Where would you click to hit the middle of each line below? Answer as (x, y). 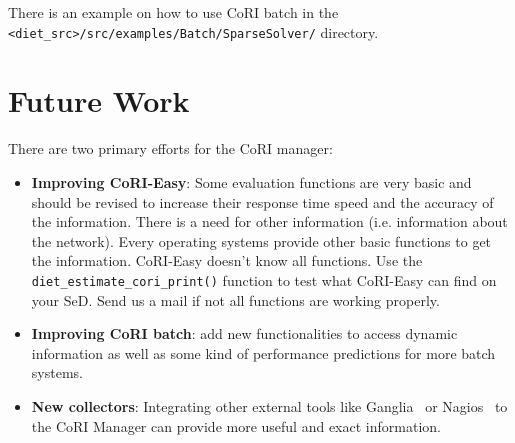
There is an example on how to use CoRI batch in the (173, 12)
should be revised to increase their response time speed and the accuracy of (262, 201)
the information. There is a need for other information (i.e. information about (269, 221)
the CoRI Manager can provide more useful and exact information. (236, 425)
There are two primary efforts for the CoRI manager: (170, 148)
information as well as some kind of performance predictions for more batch (263, 352)
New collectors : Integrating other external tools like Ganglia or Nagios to (269, 405)
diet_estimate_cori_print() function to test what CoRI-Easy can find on (264, 279)
